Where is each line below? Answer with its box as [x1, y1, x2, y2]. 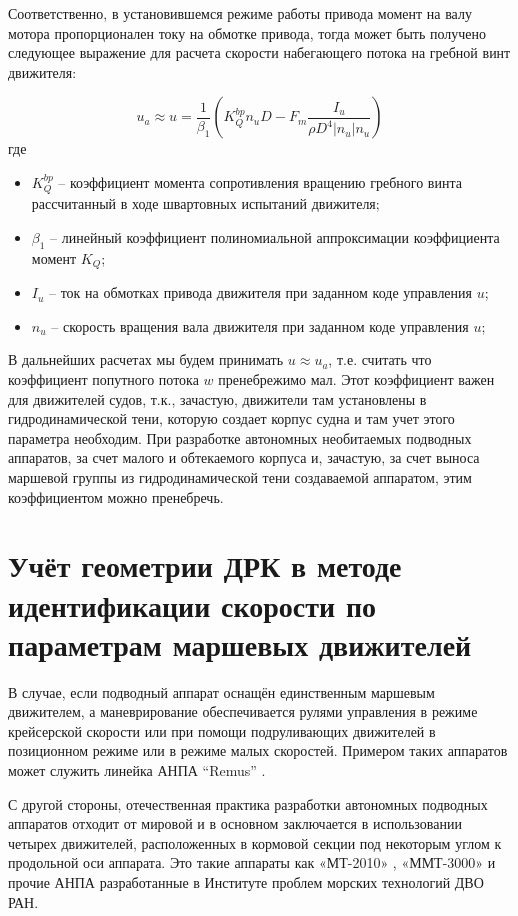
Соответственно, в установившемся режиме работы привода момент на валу [8, 3, 472, 23]
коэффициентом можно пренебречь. [8, 486, 224, 507]
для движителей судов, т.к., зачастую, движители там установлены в [8, 388, 427, 409]
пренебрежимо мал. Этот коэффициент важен [218, 369, 495, 390]
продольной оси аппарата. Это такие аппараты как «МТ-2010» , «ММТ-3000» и [8, 852, 496, 873]
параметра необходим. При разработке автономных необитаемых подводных [8, 427, 472, 448]
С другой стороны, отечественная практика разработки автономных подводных [8, 793, 488, 814]
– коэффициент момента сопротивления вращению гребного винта [58, 171, 462, 192]
